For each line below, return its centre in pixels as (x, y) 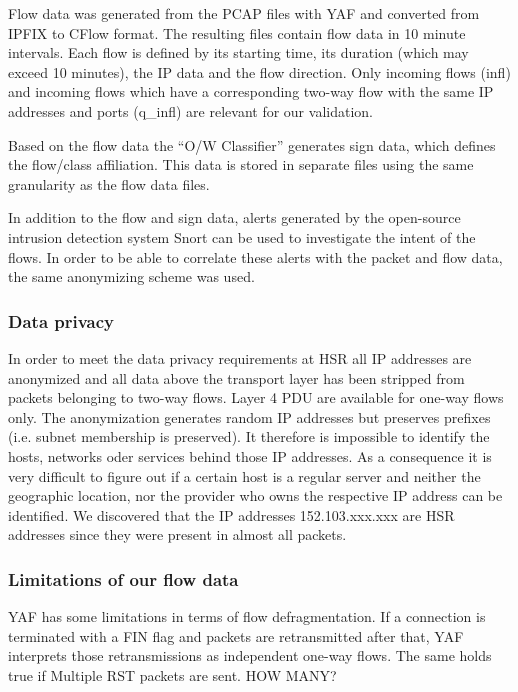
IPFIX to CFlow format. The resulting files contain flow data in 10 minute (237, 32)
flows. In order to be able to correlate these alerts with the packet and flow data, (255, 256)
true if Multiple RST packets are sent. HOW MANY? (172, 674)
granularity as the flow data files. (109, 183)
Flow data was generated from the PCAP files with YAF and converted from (244, 13)
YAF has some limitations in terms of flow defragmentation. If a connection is (247, 616)
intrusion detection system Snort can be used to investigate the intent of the (242, 236)
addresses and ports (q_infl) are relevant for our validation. (190, 110)
